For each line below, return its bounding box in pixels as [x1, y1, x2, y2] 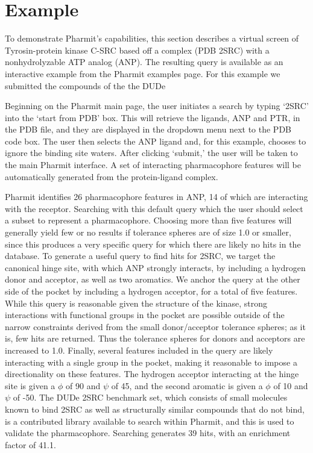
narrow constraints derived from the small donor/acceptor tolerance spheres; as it [5, 320, 306, 333]
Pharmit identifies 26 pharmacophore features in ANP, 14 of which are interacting [5, 190, 308, 203]
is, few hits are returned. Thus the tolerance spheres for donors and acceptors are [5, 332, 305, 345]
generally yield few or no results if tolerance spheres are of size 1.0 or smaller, [5, 226, 291, 239]
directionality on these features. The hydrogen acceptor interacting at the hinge [5, 367, 299, 380]
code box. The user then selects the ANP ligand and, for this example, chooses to [5, 134, 306, 147]
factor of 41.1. [5, 438, 56, 451]
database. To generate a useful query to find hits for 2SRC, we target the [5, 249, 276, 262]
